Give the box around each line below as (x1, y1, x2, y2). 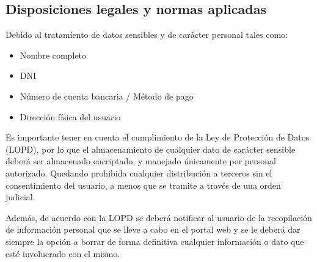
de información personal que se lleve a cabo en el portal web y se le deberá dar (5, 223, 301, 236)
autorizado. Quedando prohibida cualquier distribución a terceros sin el (5, 166, 272, 179)
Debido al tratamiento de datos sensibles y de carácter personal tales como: (5, 28, 288, 41)
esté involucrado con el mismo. (5, 247, 120, 260)
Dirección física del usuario (20, 110, 121, 123)
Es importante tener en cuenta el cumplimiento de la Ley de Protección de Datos (5, 131, 310, 144)
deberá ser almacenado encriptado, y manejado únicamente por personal (5, 155, 276, 167)
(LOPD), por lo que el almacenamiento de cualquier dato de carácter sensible (5, 142, 296, 155)
